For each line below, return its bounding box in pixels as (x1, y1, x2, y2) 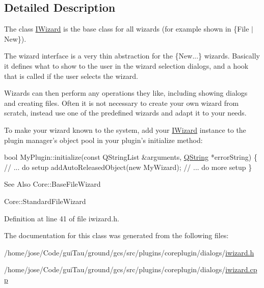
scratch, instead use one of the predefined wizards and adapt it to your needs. (4, 107, 247, 118)
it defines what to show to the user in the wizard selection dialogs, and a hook (4, 60, 249, 71)
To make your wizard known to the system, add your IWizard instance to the (4, 124, 246, 135)
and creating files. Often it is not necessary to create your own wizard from (4, 97, 239, 108)
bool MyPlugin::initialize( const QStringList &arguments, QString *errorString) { (4, 152, 257, 162)
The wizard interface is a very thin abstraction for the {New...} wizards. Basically (4, 50, 260, 61)
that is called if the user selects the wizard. (4, 70, 138, 81)
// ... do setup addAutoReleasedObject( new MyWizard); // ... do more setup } (4, 161, 252, 172)
